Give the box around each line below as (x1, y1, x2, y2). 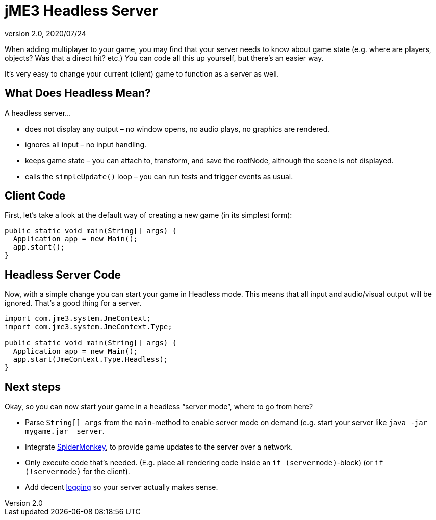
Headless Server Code (5, 268, 121, 281)
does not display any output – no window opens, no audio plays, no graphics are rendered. (25, 124, 330, 133)
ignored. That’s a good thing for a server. (5, 299, 142, 308)
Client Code (5, 189, 66, 203)
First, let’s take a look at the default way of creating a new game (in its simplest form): (5, 211, 292, 220)
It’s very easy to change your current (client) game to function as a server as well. (5, 69, 279, 78)
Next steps (5, 380, 61, 393)
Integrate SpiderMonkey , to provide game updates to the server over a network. (25, 442, 293, 452)
